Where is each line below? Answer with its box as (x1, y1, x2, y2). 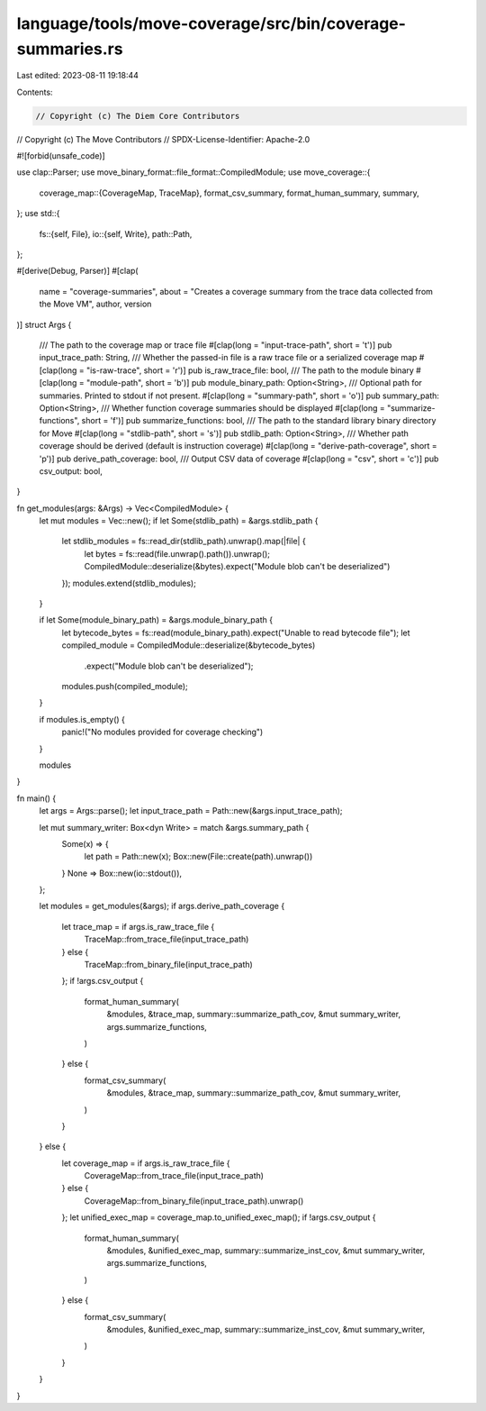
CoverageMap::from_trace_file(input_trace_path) (84, 1170, 265, 1181)
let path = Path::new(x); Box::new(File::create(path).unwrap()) (84, 851, 313, 862)
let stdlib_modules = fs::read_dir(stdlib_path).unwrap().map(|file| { (61, 536, 306, 547)
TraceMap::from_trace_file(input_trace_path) (84, 933, 249, 945)
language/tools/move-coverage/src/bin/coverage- (16, 14, 407, 33)
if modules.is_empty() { (39, 714, 125, 724)
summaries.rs (16, 39, 123, 59)
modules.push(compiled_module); (61, 680, 188, 691)
